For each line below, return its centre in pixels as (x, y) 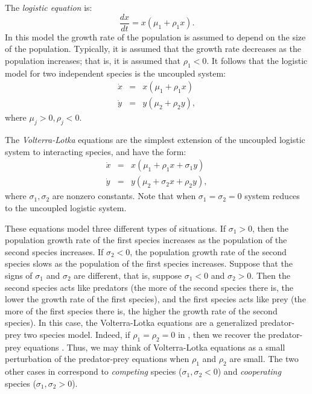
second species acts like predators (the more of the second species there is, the (149, 287)
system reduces (272, 196)
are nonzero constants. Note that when (124, 196)
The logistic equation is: (49, 7)
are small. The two (264, 359)
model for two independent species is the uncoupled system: (115, 73)
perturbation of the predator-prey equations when (97, 359)
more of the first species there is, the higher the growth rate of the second (141, 310)
